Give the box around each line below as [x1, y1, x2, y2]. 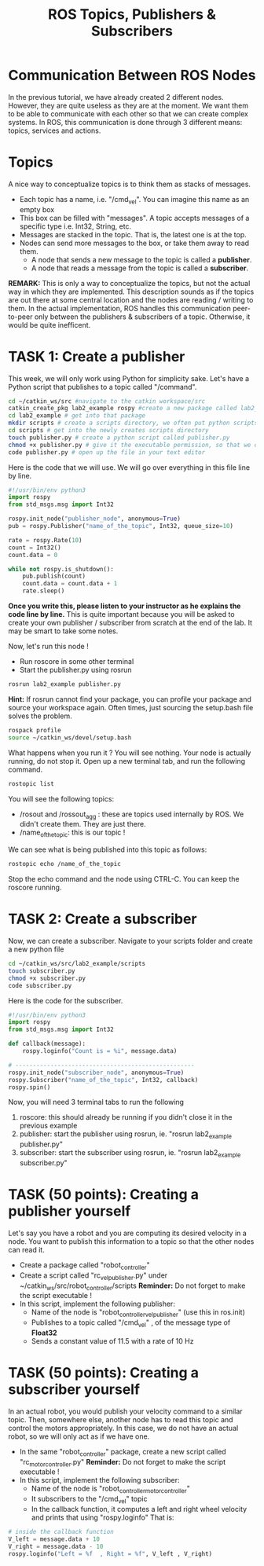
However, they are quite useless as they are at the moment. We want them [8, 101, 249, 110]
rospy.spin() [8, 1083, 51, 1091]
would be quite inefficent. [8, 320, 91, 329]
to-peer [8, 312, 33, 321]
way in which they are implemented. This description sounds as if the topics [8, 287, 255, 296]
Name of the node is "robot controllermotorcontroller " [31, 1483, 190, 1495]
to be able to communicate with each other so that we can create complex [8, 108, 249, 119]
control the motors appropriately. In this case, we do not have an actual [8, 1423, 239, 1432]
